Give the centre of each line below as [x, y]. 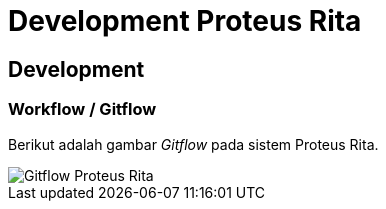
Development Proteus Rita [185, 21]
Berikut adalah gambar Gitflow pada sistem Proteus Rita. [193, 144]
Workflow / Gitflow [82, 109]
